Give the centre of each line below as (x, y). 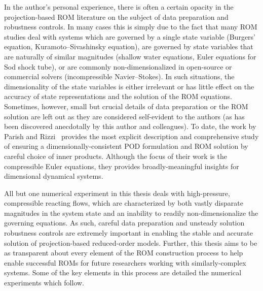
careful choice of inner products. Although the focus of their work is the (116, 156)
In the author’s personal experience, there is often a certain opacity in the (119, 7)
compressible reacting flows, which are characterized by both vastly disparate (124, 203)
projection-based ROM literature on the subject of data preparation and (116, 17)
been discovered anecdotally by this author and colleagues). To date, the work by (130, 126)
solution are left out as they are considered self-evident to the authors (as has (124, 116)
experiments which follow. (44, 283)
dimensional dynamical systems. (54, 176)
